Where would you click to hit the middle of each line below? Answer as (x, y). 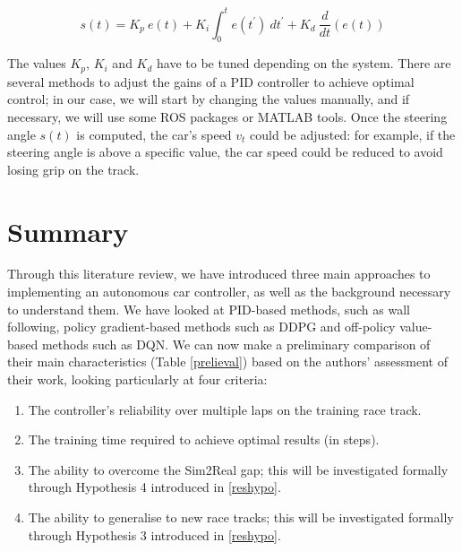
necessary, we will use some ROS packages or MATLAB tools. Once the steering (227, 116)
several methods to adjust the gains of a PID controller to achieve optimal (211, 81)
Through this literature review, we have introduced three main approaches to (219, 274)
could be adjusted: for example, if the (353, 134)
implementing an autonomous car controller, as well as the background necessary (229, 292)
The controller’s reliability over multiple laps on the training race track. (225, 409)
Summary (68, 231)
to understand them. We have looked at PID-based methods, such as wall (209, 309)
